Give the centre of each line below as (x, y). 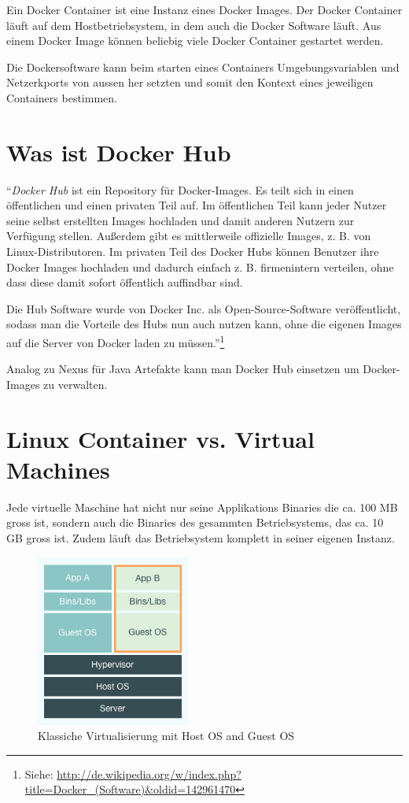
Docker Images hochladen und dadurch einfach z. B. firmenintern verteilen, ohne (200, 266)
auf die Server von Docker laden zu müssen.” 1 (116, 341)
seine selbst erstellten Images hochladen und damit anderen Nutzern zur (181, 220)
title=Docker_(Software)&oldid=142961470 (130, 789)
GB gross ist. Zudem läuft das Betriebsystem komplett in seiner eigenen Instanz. (201, 537)
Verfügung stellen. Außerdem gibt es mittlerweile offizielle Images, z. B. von (189, 236)
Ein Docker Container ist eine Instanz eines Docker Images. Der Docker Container (204, 9)
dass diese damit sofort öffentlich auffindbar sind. (125, 282)
